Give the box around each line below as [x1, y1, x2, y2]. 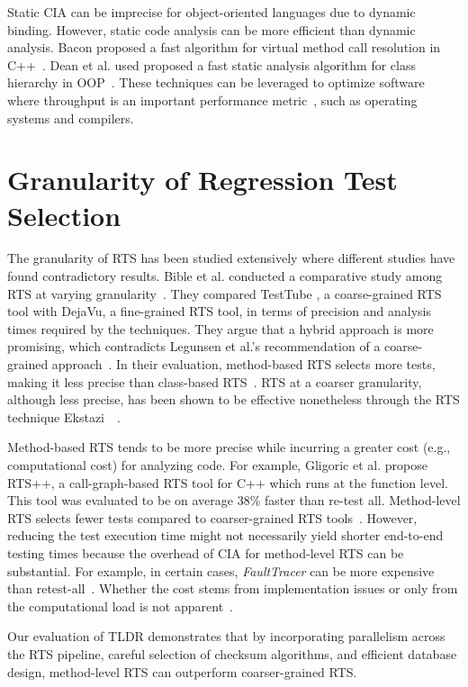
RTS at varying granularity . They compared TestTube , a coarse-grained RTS [7, 284, 442, 303]
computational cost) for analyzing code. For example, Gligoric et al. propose [7, 456, 427, 474]
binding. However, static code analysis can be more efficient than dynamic [7, 20, 416, 39]
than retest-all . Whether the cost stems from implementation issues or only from [7, 579, 458, 598]
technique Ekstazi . [7, 407, 121, 426]
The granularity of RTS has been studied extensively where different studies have [7, 249, 455, 267]
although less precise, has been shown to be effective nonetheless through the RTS [7, 390, 460, 409]
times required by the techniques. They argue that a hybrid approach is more [7, 319, 434, 338]
